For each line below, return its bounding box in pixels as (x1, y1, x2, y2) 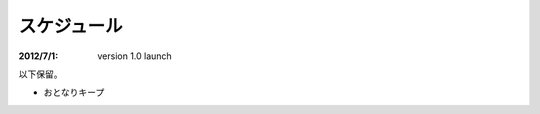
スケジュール (18, 15, 124, 37)
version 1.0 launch (97, 50, 172, 62)
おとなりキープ (43, 86, 105, 99)
